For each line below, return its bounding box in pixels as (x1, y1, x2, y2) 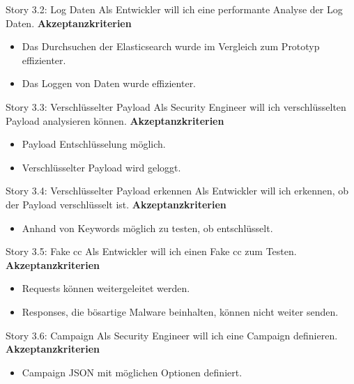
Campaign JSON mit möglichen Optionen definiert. (22, 364, 243, 379)
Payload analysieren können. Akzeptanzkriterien (6, 113, 224, 128)
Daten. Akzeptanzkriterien (6, 15, 132, 30)
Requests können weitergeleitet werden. (22, 281, 190, 295)
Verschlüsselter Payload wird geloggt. (22, 160, 181, 174)
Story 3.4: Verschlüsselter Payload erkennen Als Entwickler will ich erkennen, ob (6, 183, 349, 198)
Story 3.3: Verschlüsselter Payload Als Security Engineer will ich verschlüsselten (6, 99, 346, 114)
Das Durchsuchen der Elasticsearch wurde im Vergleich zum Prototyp (22, 39, 320, 54)
